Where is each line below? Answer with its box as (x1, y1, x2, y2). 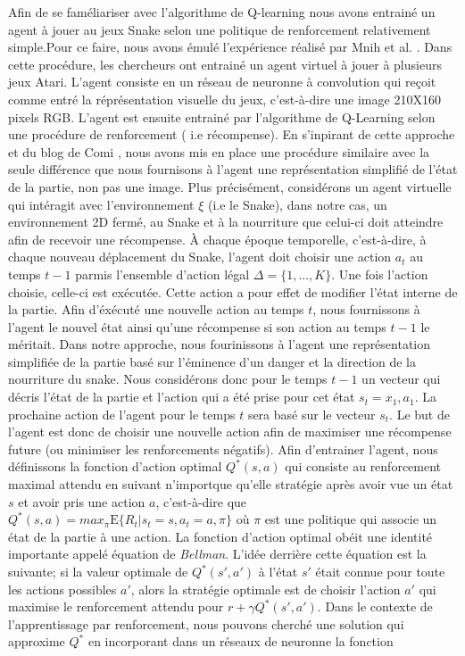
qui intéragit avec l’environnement (8, 195, 195, 213)
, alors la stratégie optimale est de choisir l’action (130, 579, 401, 598)
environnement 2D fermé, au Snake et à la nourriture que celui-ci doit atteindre (8, 212, 444, 231)
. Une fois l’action (331, 264, 428, 283)
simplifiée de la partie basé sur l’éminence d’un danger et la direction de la (8, 352, 416, 370)
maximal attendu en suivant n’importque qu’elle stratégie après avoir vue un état (8, 475, 453, 494)
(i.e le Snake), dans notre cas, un (208, 195, 387, 213)
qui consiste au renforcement (285, 457, 442, 476)
